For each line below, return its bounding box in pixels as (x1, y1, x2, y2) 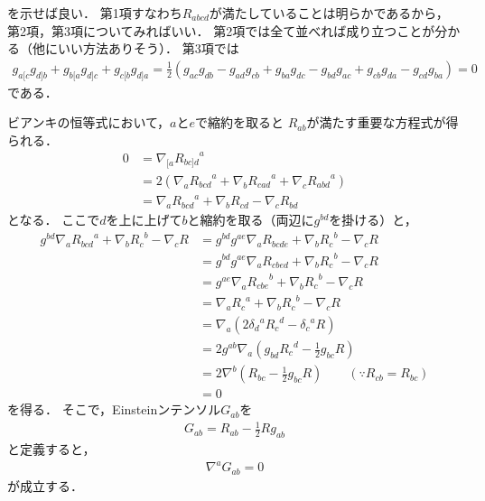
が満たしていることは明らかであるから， (209, 4, 449, 22)
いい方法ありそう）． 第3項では (57, 39, 239, 58)
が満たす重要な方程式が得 (306, 113, 459, 132)
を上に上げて (106, 210, 182, 229)
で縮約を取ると (194, 113, 284, 132)
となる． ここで (7, 210, 100, 229)
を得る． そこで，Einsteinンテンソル (7, 400, 221, 419)
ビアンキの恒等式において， (7, 113, 171, 132)
